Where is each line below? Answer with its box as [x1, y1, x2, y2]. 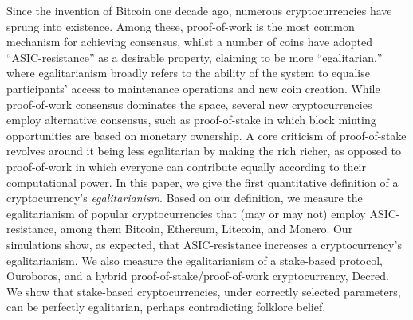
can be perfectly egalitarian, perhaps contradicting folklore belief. [6, 299, 326, 315]
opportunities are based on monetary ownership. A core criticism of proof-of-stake [6, 127, 407, 143]
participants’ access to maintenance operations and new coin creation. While [6, 80, 380, 96]
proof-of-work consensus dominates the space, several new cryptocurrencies [6, 96, 372, 112]
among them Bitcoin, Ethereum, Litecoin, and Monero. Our [60, 220, 353, 237]
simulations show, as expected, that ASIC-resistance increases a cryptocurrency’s [6, 236, 402, 252]
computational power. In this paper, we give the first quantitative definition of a [6, 174, 399, 190]
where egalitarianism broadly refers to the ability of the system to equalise [6, 64, 370, 81]
